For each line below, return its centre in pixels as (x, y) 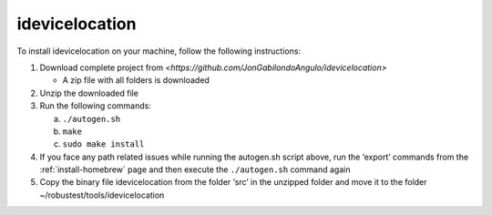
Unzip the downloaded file (89, 93)
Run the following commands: (96, 106)
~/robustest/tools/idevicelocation (102, 195)
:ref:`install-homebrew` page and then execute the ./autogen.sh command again (195, 169)
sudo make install (103, 144)
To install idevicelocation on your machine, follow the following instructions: (159, 51)
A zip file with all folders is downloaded (136, 80)
